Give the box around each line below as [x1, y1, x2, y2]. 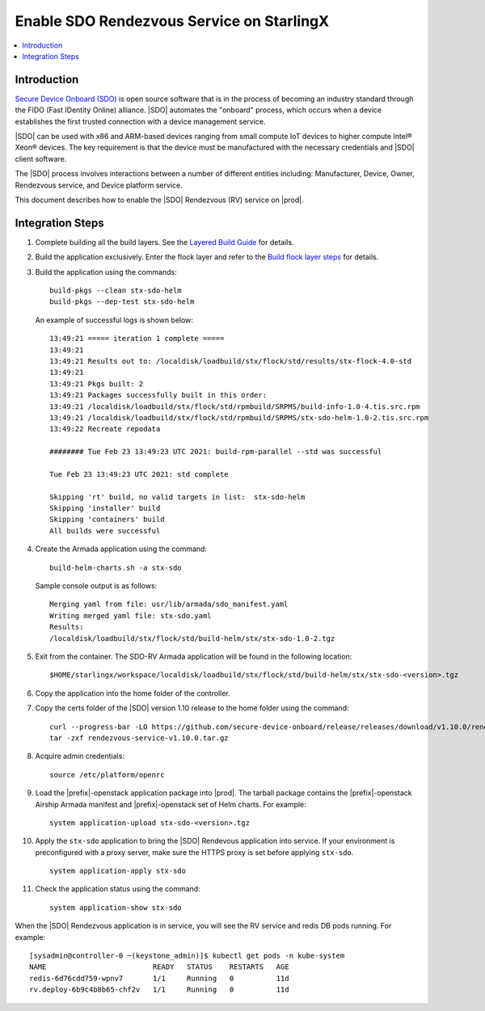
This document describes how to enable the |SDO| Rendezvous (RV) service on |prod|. [15, 195, 305, 204]
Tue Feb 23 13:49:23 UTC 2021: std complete [49, 470, 230, 478]
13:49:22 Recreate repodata [49, 424, 161, 434]
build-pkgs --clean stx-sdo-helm [49, 286, 182, 295]
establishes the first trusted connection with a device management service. [15, 116, 266, 126]
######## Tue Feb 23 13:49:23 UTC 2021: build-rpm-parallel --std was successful [49, 447, 382, 457]
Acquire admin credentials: [35, 752, 125, 761]
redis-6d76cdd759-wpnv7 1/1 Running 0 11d [29, 974, 290, 983]
